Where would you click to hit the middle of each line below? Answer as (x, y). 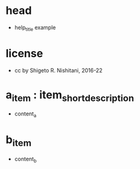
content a (25, 114)
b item (18, 141)
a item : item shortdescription (70, 96)
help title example (35, 28)
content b (25, 160)
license (25, 53)
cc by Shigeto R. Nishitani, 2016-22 (58, 70)
